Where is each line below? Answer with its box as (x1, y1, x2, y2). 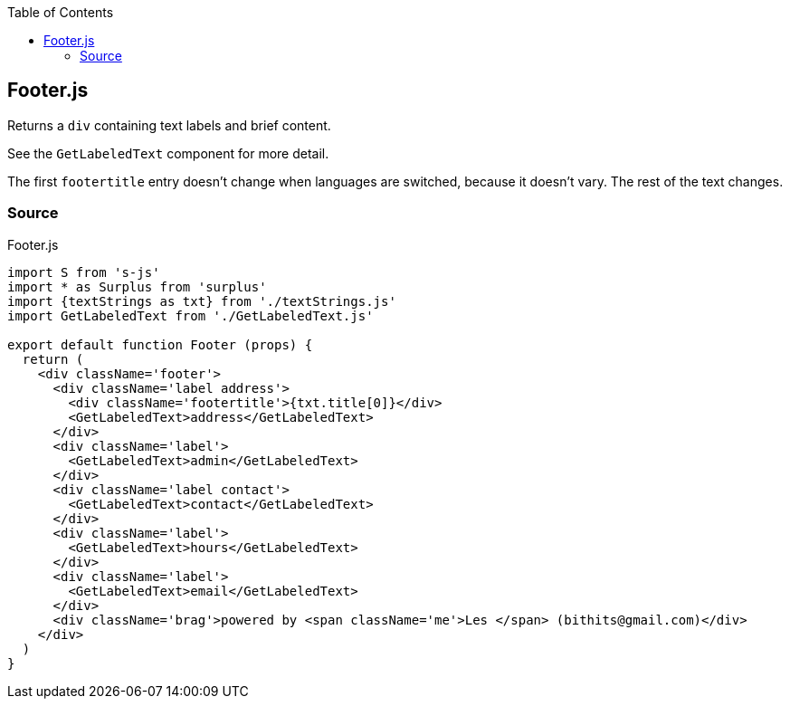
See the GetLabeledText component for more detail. (7, 145, 329, 161)
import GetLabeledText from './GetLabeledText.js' (7, 308, 374, 323)
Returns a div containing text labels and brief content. (7, 117, 331, 133)
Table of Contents (7, 5, 114, 20)
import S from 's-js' (7, 264, 160, 280)
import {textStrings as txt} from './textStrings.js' (7, 293, 396, 309)
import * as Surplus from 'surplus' (7, 279, 267, 294)
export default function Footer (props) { (7, 337, 313, 352)
